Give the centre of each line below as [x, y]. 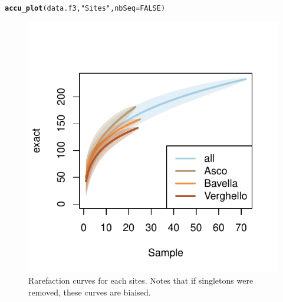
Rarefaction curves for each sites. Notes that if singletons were [141, 280]
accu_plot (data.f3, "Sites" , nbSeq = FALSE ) [85, 8]
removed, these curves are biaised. [90, 292]
